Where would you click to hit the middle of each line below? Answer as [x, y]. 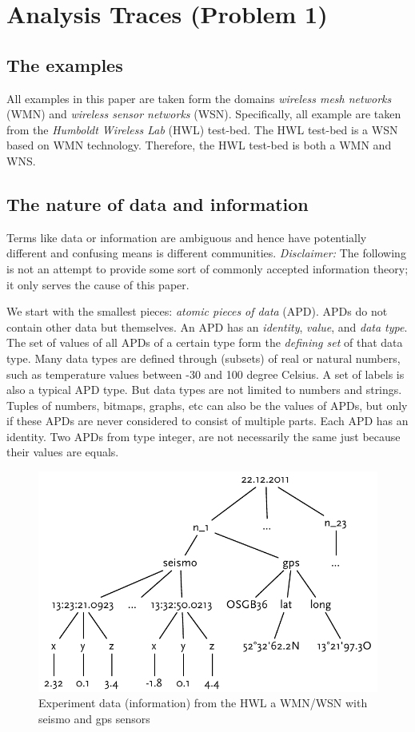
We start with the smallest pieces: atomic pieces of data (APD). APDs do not [197, 311]
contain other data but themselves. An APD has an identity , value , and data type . [207, 326]
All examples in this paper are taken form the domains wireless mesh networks [199, 98]
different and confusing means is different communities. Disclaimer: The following [206, 253]
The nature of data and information [158, 203]
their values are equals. [63, 452]
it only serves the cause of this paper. [98, 284]
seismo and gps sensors [94, 719]
